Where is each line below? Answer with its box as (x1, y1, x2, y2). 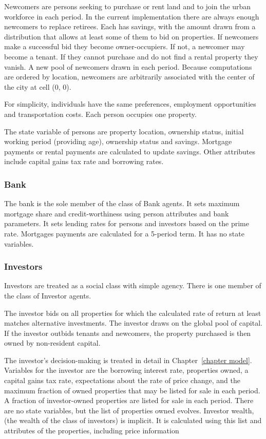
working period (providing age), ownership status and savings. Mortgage (4, 136, 232, 147)
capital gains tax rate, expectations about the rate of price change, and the (4, 375, 240, 386)
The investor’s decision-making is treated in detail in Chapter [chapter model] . (4, 354, 252, 365)
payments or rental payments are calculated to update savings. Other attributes (4, 146, 256, 156)
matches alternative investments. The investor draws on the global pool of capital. (4, 317, 262, 328)
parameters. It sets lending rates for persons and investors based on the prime (4, 218, 249, 229)
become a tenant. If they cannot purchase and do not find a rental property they (4, 51, 258, 62)
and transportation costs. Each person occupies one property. (4, 108, 197, 119)
